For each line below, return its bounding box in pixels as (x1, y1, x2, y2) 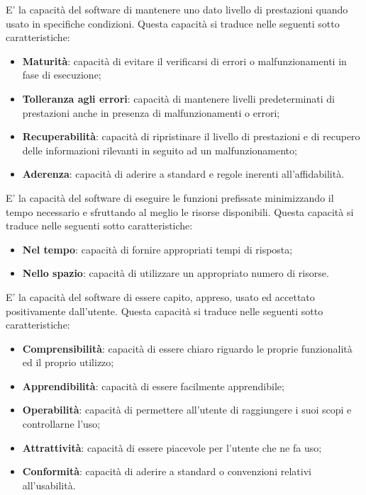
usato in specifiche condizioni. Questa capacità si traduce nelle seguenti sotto (6, 16, 340, 30)
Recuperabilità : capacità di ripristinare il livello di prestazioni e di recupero (22, 129, 360, 144)
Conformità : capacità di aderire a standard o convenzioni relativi (22, 464, 311, 479)
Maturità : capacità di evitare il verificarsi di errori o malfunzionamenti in (22, 53, 347, 68)
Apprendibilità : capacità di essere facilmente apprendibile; (22, 378, 284, 393)
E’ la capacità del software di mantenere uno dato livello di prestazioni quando (6, 2, 348, 16)
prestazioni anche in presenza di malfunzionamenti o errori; (22, 105, 280, 120)
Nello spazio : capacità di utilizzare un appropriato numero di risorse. (22, 266, 329, 280)
